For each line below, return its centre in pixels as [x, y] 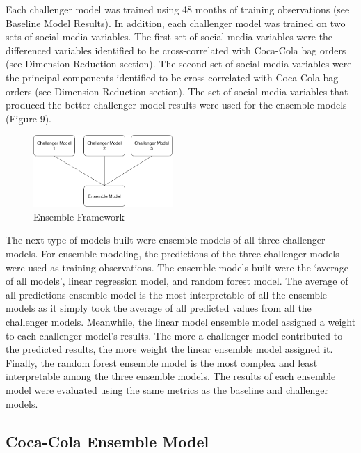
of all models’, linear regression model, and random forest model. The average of [177, 281]
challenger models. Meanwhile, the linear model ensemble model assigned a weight [181, 321]
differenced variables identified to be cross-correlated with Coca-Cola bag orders [176, 50]
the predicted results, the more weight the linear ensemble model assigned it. [169, 349]
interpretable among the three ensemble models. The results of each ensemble [171, 376]
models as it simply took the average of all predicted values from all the [159, 308]
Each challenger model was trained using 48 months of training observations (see [178, 9]
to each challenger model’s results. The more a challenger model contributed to [174, 335]
